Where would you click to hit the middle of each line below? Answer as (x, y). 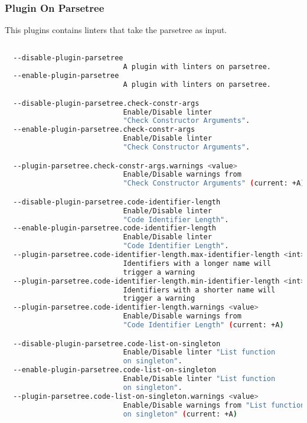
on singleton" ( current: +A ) (180, 414)
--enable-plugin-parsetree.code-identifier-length (115, 228)
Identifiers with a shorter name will (199, 290)
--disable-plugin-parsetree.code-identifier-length (117, 202)
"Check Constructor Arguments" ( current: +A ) (214, 183)
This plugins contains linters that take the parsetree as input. (116, 30)
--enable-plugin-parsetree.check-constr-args (104, 130)
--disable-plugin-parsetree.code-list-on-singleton (117, 344)
